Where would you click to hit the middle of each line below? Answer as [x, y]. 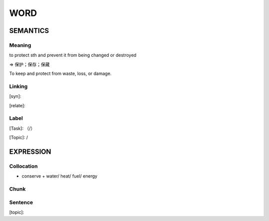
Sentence [21, 202]
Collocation [23, 166]
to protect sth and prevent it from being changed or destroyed [73, 55]
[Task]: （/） [22, 128]
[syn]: [15, 96]
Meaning [20, 45]
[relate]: [17, 105]
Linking [18, 86]
